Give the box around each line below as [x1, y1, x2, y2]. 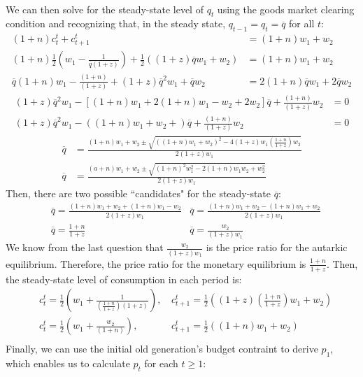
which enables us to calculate [6, 356, 130, 370]
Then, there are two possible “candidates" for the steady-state [6, 186, 271, 201]
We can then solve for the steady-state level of [6, 1, 204, 16]
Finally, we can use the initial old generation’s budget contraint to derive [6, 341, 318, 356]
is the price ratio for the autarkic [206, 240, 348, 255]
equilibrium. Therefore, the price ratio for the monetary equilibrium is [6, 256, 306, 271]
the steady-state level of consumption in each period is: [6, 271, 242, 286]
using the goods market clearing [217, 1, 355, 16]
